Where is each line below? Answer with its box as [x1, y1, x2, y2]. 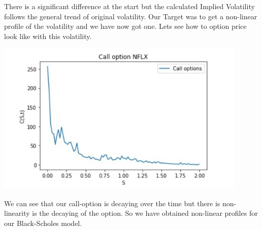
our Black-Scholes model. [4, 217, 82, 228]
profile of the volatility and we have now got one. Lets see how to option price [4, 21, 247, 31]
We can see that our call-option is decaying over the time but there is [4, 198, 220, 208]
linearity [4, 208, 30, 218]
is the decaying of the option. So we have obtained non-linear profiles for [32, 208, 258, 218]
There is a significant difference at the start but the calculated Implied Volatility [4, 1, 255, 11]
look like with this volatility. [4, 30, 92, 41]
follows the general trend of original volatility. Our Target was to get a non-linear [4, 11, 257, 21]
